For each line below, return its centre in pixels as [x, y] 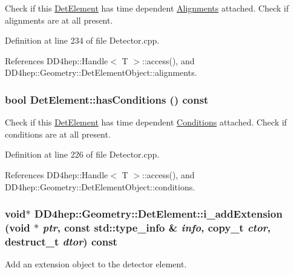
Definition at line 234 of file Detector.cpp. [82, 40]
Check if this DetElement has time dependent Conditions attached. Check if [146, 122]
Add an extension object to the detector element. [96, 264]
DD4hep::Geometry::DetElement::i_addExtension [158, 214]
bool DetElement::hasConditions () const [107, 99]
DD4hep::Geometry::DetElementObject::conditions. [100, 186]
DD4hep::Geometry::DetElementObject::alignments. [101, 72]
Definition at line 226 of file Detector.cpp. [82, 154]
